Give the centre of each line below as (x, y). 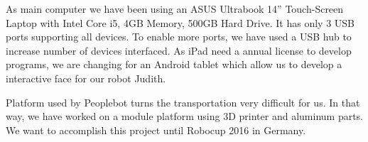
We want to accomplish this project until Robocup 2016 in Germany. (156, 130)
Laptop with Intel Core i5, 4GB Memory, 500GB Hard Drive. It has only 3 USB (180, 22)
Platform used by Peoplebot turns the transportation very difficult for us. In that (183, 102)
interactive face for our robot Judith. (86, 78)
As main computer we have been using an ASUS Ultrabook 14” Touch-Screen (175, 9)
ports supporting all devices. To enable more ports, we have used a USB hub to (179, 37)
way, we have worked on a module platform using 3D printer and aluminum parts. (185, 116)
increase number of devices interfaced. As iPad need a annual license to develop (179, 50)
